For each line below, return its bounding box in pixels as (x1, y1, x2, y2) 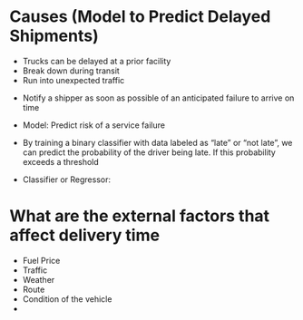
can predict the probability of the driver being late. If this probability (22, 147, 277, 158)
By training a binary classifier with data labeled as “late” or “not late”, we (22, 137, 293, 148)
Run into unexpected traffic (22, 74, 125, 85)
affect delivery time (9, 225, 161, 246)
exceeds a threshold (22, 156, 100, 167)
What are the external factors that (9, 206, 270, 227)
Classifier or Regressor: (22, 174, 112, 185)
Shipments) (9, 25, 99, 46)
